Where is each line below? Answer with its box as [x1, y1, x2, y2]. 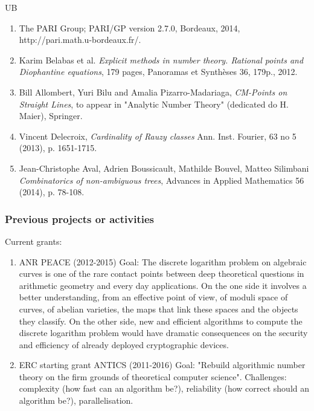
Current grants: [5, 235, 62, 247]
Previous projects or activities [5, 211, 154, 226]
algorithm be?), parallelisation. [19, 394, 133, 407]
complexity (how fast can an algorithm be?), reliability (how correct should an [19, 382, 310, 395]
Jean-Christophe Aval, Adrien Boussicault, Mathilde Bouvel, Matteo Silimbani [19, 161, 309, 174]
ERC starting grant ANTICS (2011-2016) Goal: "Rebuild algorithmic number [19, 358, 306, 371]
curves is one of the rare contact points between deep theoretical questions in [19, 267, 304, 280]
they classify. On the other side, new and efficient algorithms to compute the [19, 314, 303, 327]
